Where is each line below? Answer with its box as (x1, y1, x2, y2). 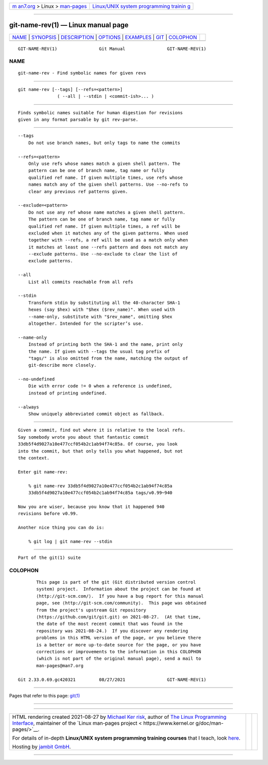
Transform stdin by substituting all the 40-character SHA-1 (28, 300, 181, 306)
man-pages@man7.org (36, 663, 84, 668)
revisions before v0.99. (18, 511, 78, 517)
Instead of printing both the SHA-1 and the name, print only (28, 342, 183, 347)
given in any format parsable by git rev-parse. (18, 117, 138, 123)
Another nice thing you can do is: (18, 525, 105, 530)
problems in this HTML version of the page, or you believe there (36, 635, 201, 641)
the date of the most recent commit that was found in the (36, 621, 183, 627)
